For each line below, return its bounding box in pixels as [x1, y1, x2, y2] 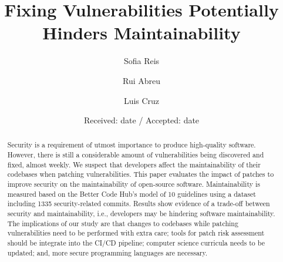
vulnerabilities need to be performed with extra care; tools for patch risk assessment [7, 228, 265, 238]
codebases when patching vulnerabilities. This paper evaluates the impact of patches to [7, 169, 274, 179]
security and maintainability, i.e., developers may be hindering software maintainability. [7, 209, 275, 219]
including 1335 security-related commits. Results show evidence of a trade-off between [7, 199, 270, 209]
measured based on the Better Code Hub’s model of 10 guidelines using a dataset [7, 189, 256, 199]
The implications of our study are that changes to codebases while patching [7, 218, 238, 228]
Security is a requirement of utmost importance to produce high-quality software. [7, 140, 256, 150]
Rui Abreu [122, 74, 161, 86]
